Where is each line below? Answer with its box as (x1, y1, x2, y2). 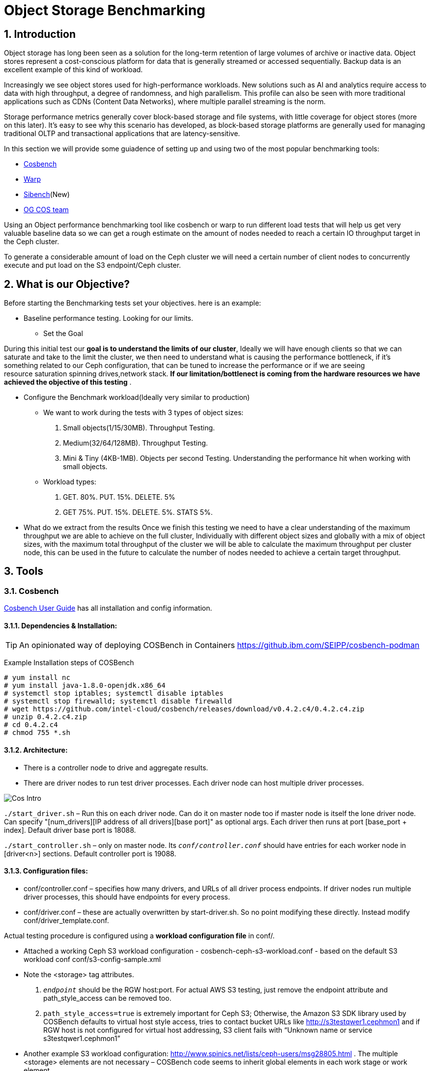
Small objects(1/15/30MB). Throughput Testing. (63, 423, 215, 432)
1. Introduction (4, 28, 76, 40)
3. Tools (4, 565, 44, 578)
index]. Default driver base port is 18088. (4, 825, 136, 834)
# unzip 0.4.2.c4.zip (4, 713, 87, 721)
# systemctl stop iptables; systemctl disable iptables (4, 689, 224, 698)
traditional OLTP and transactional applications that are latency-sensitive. (4, 129, 240, 138)
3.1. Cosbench (4, 586, 59, 596)
